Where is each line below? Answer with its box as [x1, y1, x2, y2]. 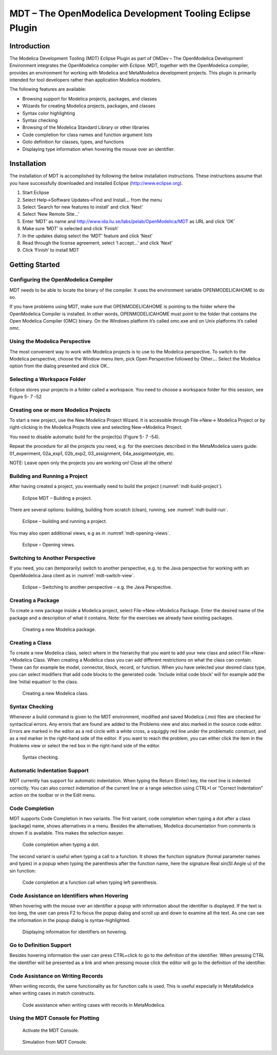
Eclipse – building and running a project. [22, 518, 107, 524]
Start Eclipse [22, 190, 49, 196]
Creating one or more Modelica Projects [9, 406, 111, 413]
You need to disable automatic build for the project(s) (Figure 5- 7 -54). [9, 434, 160, 440]
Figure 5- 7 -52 [9, 393, 42, 400]
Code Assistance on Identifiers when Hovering [9, 892, 128, 899]
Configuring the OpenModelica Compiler [9, 276, 113, 284]
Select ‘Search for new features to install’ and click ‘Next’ [22, 204, 143, 210]
